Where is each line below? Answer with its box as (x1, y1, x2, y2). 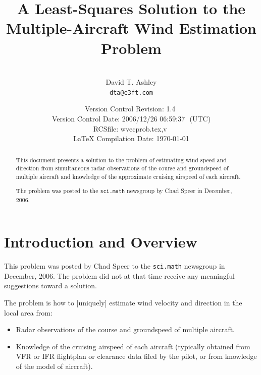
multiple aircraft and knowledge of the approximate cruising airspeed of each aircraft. (16, 172, 241, 180)
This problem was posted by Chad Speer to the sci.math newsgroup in (4, 261, 225, 271)
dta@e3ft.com (110, 89, 153, 96)
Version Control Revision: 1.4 (85, 103, 176, 114)
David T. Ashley (106, 77, 157, 87)
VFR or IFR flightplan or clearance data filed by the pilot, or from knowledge (16, 351, 257, 361)
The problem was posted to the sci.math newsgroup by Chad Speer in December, (16, 186, 232, 195)
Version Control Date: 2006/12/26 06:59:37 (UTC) (51, 113, 211, 123)
